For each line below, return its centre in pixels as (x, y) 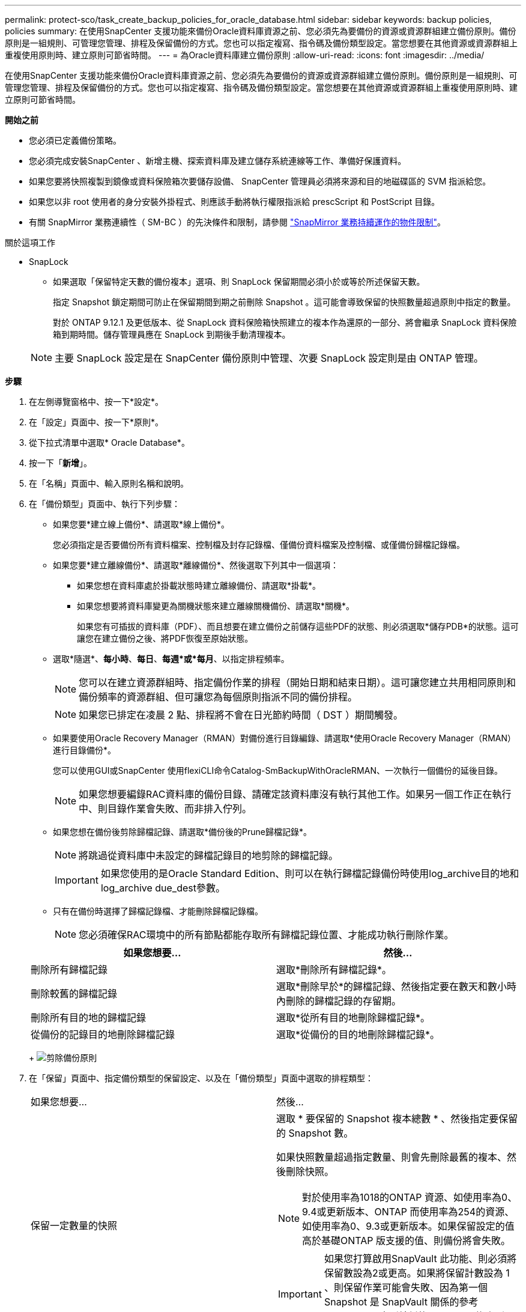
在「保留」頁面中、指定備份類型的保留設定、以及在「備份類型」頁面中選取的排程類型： (201, 1078)
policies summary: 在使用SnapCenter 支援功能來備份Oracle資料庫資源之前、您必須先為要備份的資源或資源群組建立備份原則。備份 (261, 31)
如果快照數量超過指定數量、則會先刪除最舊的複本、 (392, 1157)
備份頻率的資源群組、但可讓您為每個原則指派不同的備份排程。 (218, 697)
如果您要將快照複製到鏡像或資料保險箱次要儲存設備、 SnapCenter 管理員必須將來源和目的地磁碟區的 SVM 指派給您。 (260, 181)
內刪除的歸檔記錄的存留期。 (339, 1001)
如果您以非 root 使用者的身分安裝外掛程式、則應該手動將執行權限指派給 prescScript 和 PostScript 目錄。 (234, 202)
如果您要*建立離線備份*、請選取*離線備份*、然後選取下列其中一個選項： (196, 565)
